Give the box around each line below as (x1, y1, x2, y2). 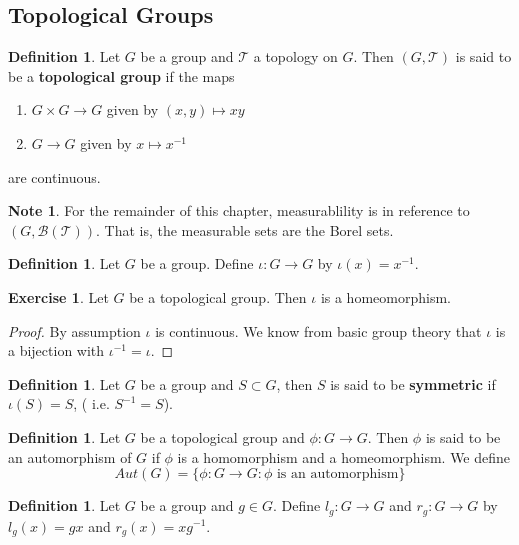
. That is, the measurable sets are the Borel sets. (95, 219, 394, 240)
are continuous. (8, 166, 101, 187)
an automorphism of (8, 446, 132, 467)
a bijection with (8, 340, 105, 361)
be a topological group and (140, 426, 305, 447)
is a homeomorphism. (320, 286, 451, 307)
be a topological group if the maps (8, 65, 235, 86)
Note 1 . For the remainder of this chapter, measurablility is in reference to (8, 200, 470, 221)
